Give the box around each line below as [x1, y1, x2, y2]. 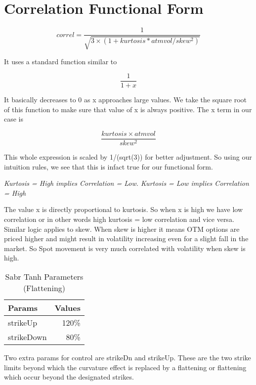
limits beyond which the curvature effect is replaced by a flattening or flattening [4, 362, 247, 372]
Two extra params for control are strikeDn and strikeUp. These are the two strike [4, 352, 251, 363]
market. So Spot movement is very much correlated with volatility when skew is [4, 243, 246, 253]
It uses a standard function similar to [4, 56, 117, 66]
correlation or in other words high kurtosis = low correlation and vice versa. [4, 214, 234, 224]
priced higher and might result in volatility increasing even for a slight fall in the [4, 233, 249, 244]
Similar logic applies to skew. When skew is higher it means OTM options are [4, 223, 240, 234]
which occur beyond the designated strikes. [4, 372, 134, 382]
